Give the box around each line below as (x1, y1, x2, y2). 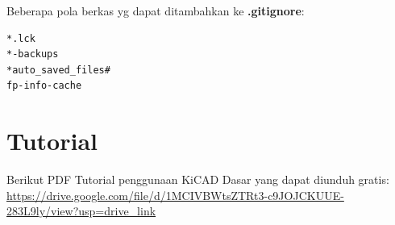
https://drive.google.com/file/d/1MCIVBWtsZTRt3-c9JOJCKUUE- (6, 186, 344, 203)
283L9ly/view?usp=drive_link (6, 202, 156, 219)
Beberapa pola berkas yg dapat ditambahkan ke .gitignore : (6, 2, 305, 19)
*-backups (6, 48, 59, 60)
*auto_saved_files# (6, 64, 110, 76)
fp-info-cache (6, 80, 82, 92)
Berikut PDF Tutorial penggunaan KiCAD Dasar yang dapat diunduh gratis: (6, 171, 389, 188)
